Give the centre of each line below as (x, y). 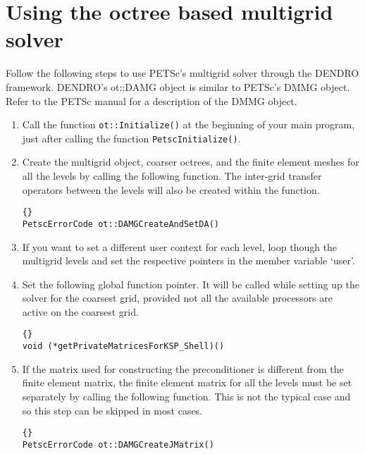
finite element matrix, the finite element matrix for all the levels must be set (187, 382)
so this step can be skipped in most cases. (112, 410)
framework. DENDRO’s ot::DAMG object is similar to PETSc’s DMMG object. (178, 86)
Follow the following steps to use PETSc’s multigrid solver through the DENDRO (182, 73)
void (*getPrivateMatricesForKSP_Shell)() (123, 346)
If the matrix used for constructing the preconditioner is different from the (183, 368)
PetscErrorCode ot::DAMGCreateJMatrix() (118, 444)
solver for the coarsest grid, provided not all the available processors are (177, 298)
